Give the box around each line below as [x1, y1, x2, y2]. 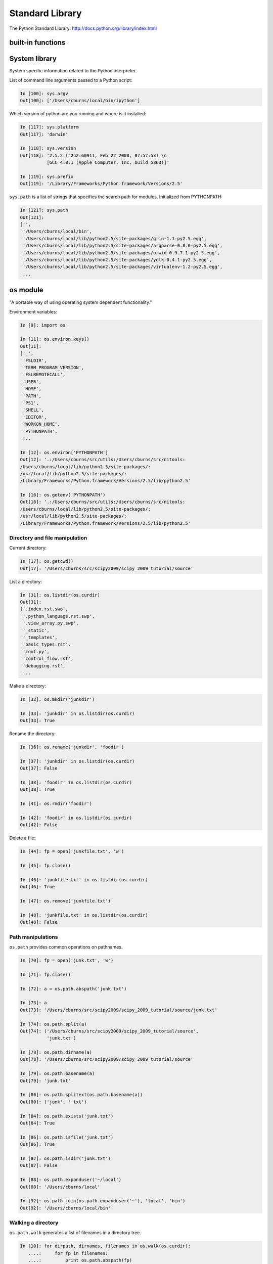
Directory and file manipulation [9, 534, 87, 541]
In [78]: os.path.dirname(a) [20, 1050, 93, 1055]
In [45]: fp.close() [20, 863, 71, 869]
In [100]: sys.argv [20, 91, 68, 96]
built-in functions [9, 38, 66, 47]
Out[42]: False [20, 822, 58, 828]
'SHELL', [23, 407, 44, 413]
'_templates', [23, 635, 58, 641]
